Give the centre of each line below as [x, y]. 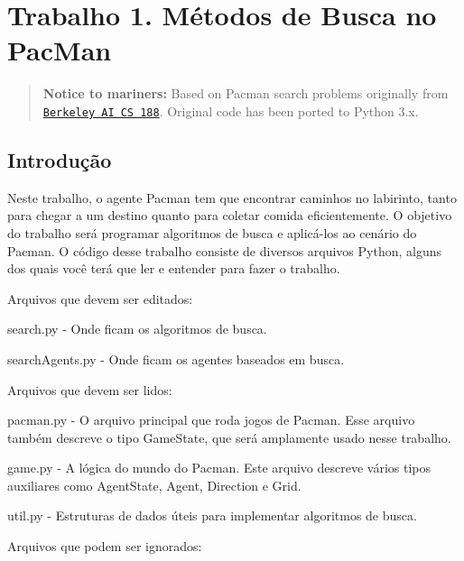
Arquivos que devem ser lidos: [90, 389]
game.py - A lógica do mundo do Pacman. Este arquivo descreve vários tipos [219, 468]
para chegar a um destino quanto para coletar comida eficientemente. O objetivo [230, 215]
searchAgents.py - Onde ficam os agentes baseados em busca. [176, 359]
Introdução [60, 159]
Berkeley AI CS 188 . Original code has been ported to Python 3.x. [231, 110]
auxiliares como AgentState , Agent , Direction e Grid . [154, 485]
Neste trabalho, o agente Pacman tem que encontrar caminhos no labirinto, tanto [232, 197]
